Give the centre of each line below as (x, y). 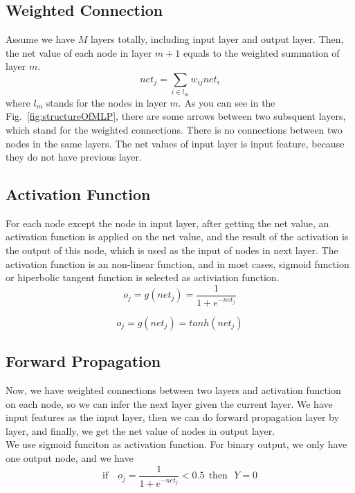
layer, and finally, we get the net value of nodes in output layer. (140, 430)
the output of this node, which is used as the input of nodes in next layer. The (172, 250)
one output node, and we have (70, 458)
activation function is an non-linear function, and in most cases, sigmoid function (177, 263)
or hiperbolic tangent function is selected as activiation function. (143, 277)
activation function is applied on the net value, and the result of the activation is (177, 236)
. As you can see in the (227, 102)
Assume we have (40, 39)
